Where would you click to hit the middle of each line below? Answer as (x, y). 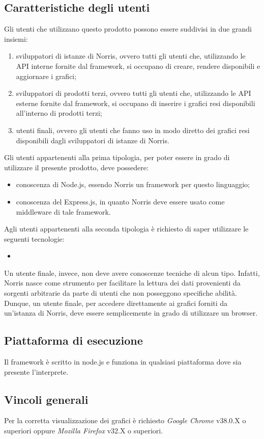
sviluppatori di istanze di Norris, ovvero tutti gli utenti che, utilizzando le (131, 56)
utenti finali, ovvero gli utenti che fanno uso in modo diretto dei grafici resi (133, 130)
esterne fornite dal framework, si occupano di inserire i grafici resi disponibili (136, 103)
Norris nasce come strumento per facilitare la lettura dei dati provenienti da (122, 283)
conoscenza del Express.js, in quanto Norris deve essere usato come (120, 201)
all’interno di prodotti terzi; (59, 113)
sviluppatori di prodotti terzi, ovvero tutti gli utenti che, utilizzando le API (134, 93)
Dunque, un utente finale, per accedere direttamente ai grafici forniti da (116, 303)
